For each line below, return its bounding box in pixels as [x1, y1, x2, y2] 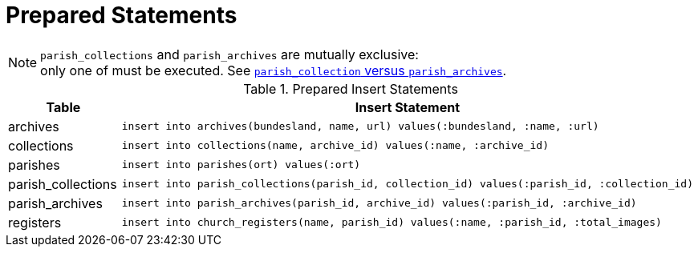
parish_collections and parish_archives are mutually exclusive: [40, 46, 419, 62]
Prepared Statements [6, 2, 237, 29]
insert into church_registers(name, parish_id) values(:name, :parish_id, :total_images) [121, 216, 662, 229]
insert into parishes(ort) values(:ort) [121, 159, 361, 171]
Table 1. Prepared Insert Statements [243, 80, 458, 97]
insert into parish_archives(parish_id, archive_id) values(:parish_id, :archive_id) [121, 197, 637, 210]
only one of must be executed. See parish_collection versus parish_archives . [40, 62, 507, 78]
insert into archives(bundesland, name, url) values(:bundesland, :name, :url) [121, 120, 599, 133]
